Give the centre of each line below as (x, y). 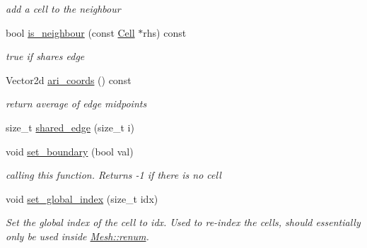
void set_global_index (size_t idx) (82, 198)
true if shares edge (45, 56)
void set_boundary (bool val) (70, 151)
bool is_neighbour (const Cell (70, 32)
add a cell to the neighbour (63, 8)
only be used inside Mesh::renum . (77, 236)
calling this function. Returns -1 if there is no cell (113, 175)
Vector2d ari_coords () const (69, 79)
